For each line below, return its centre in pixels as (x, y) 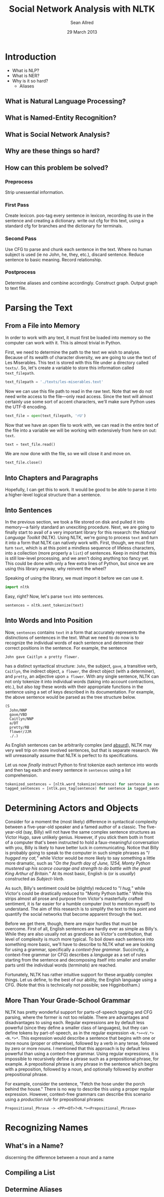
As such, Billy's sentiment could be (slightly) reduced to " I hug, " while (75, 888)
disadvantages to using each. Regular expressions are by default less (75, 1023)
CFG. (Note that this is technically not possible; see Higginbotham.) (73, 985)
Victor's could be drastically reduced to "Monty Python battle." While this (79, 893)
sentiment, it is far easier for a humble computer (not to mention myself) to (80, 904)
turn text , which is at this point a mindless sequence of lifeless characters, (80, 547)
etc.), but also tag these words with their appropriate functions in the (74, 687)
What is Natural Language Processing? (65, 101)
